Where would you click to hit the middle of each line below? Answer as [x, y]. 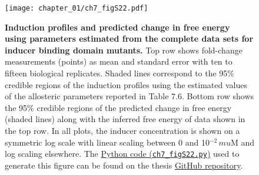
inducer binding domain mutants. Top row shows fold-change [124, 50]
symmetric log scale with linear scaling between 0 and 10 [107, 142]
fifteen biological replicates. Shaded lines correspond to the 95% [120, 73]
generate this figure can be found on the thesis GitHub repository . [124, 165]
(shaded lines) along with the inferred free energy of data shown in [125, 119]
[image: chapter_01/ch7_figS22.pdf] [77, 8]
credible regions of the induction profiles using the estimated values [126, 84]
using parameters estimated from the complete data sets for [129, 38]
